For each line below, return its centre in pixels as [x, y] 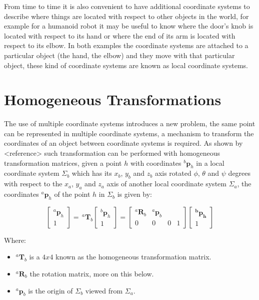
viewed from [104, 290]
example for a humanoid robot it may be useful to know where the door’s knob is [129, 26]
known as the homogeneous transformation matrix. [133, 257]
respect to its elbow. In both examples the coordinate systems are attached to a [126, 45]
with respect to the [33, 184]
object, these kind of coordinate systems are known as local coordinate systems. [126, 65]
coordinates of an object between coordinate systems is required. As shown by [123, 143]
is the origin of [50, 290]
